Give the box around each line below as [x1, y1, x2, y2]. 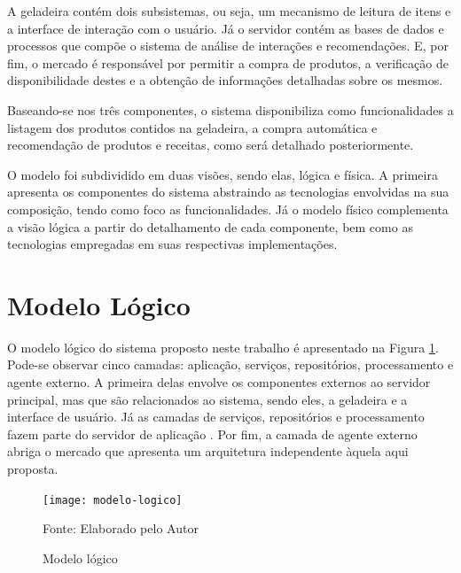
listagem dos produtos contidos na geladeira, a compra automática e [7, 118, 378, 136]
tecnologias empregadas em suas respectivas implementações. [7, 235, 338, 253]
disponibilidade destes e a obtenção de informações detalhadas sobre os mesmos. [7, 71, 443, 89]
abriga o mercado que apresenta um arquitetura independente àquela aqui [7, 442, 409, 461]
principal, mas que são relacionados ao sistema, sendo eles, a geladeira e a [7, 390, 408, 408]
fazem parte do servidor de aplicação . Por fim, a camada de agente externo [7, 424, 418, 443]
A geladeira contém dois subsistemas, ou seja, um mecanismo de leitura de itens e [7, 2, 451, 19]
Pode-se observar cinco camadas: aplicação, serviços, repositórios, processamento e [7, 355, 454, 374]
